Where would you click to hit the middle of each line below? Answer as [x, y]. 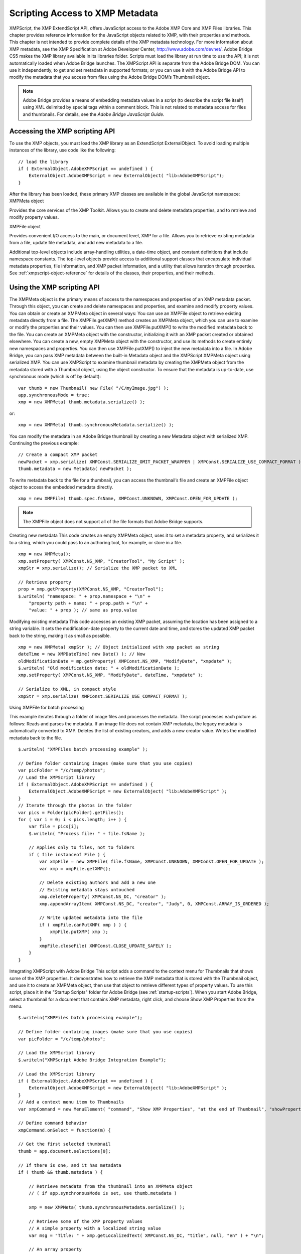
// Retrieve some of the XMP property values [86, 1221]
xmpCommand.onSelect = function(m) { [65, 1130]
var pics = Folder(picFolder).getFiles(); [71, 812]
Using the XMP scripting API [54, 287]
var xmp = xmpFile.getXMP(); [75, 869]
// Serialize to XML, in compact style [67, 689]
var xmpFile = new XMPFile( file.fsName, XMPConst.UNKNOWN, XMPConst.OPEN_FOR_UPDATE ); [152, 862]
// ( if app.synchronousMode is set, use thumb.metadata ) [103, 1193]
